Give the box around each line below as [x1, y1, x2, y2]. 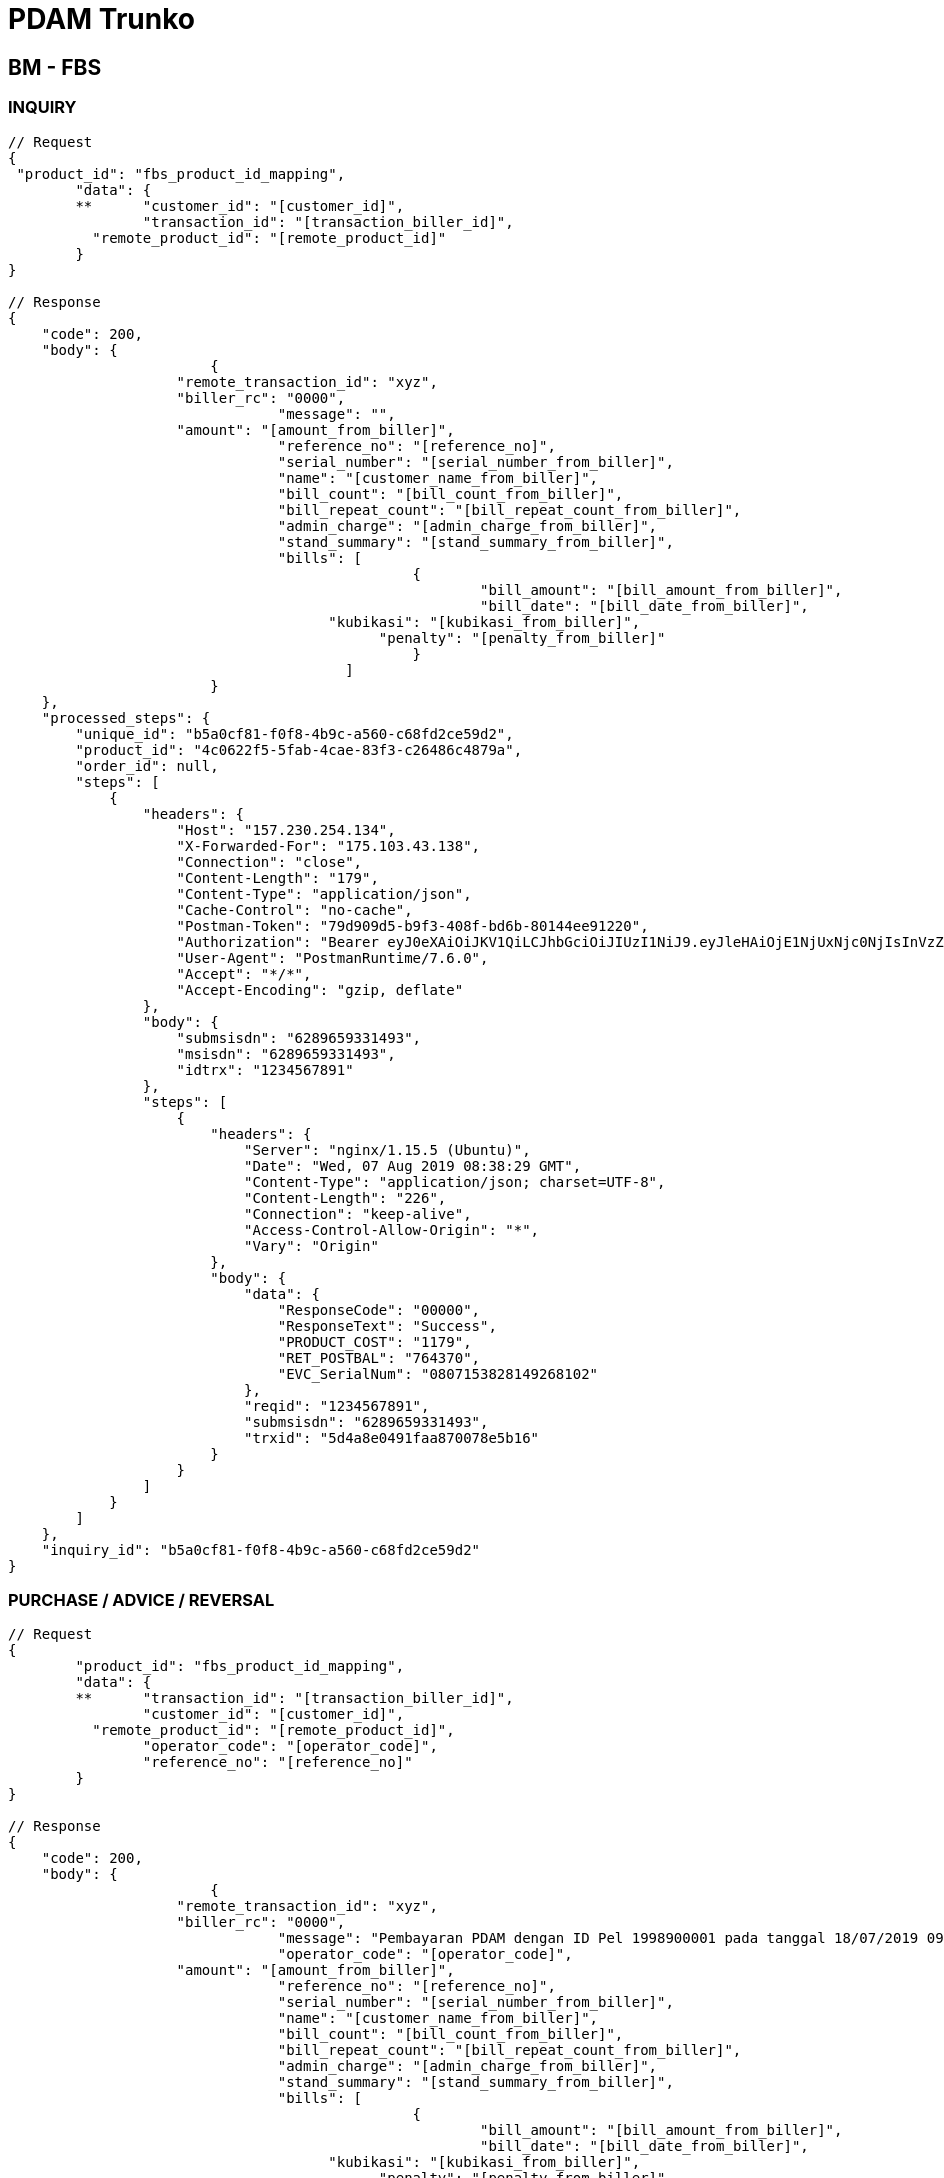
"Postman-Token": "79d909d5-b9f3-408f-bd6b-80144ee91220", [176, 917, 649, 934]
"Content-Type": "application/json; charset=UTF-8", [244, 1173, 666, 1190]
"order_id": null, [75, 757, 219, 774]
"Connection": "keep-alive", [244, 1205, 472, 1222]
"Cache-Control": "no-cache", [176, 901, 413, 918]
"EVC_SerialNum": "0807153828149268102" [277, 1365, 599, 1382]
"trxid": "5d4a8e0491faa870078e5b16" [244, 1429, 540, 1446]
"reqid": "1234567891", [244, 1397, 430, 1414]
